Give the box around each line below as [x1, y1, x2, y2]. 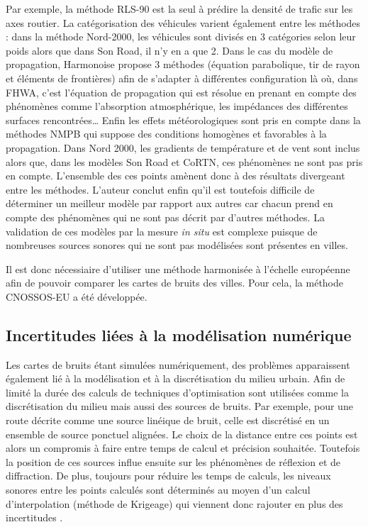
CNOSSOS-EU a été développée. [6, 289, 147, 304]
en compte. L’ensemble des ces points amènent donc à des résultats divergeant [6, 168, 345, 183]
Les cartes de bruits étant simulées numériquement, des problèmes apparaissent [6, 357, 350, 372]
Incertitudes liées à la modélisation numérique [6, 323, 352, 345]
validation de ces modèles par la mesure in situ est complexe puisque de [6, 223, 318, 238]
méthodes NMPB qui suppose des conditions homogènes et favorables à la [6, 126, 327, 141]
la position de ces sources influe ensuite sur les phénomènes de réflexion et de [6, 454, 341, 469]
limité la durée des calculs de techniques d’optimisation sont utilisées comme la [6, 384, 349, 399]
